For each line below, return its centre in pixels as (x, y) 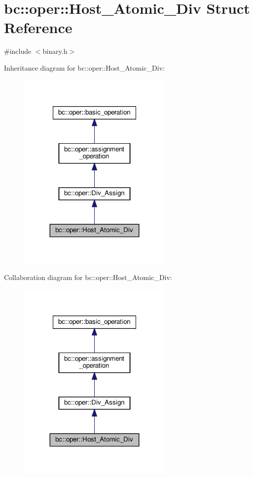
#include (18, 51)
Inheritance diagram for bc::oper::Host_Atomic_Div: (84, 67)
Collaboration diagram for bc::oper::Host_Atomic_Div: (88, 277)
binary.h (55, 51)
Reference (38, 27)
